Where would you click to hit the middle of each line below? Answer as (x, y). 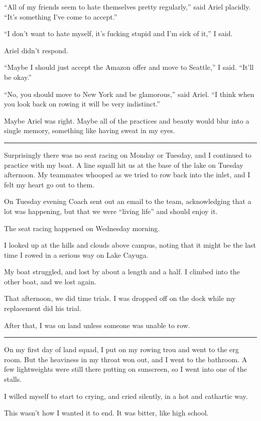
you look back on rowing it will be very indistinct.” (82, 104)
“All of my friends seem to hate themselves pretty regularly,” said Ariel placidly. (127, 7)
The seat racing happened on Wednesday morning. (82, 228)
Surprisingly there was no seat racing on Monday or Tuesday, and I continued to (128, 154)
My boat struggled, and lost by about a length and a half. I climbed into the (122, 272)
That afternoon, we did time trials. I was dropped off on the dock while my (120, 298)
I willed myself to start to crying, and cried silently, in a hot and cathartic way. (126, 396)
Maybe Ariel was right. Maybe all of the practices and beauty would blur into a (127, 120)
